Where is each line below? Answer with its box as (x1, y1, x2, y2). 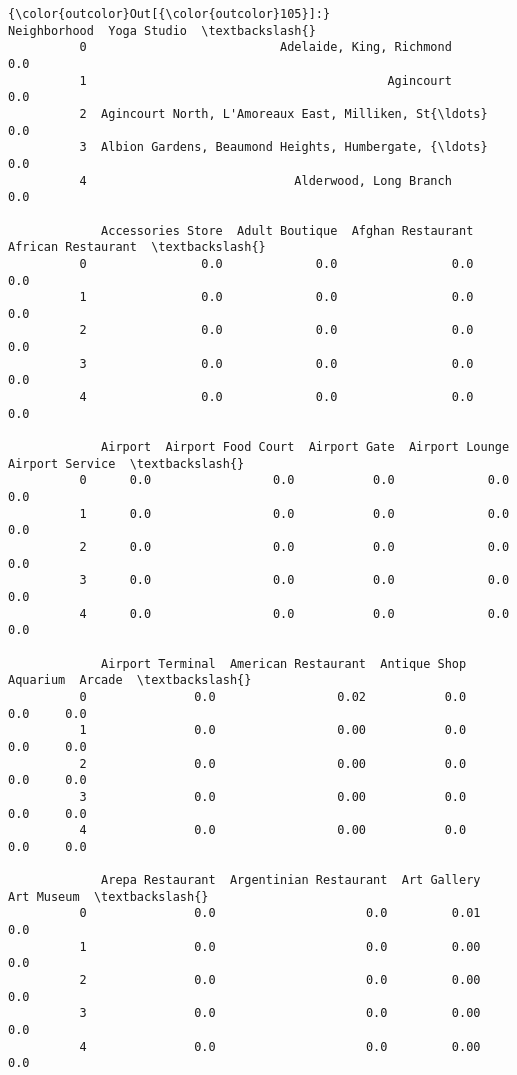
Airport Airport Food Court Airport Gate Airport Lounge (101, 440, 510, 455)
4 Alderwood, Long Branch (79, 173, 452, 188)
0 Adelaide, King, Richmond (79, 40, 452, 55)
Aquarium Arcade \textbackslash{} (8, 673, 252, 688)
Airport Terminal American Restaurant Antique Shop (101, 656, 467, 671)
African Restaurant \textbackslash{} (8, 240, 266, 255)
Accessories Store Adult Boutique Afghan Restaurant (101, 223, 474, 238)
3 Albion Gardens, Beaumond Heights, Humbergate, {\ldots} (79, 140, 488, 155)
